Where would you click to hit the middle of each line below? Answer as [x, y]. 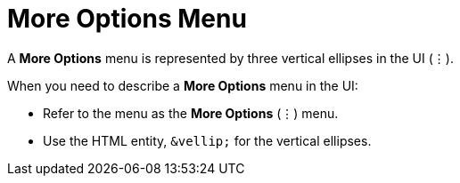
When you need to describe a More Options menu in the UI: [183, 85]
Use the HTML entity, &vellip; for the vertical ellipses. [207, 140]
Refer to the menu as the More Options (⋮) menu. [191, 113]
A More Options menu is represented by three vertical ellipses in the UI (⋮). [230, 58]
